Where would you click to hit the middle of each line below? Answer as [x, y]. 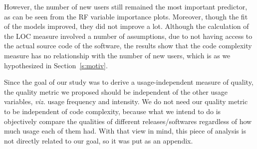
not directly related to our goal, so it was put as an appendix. [99, 140]
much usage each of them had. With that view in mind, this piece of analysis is [125, 131]
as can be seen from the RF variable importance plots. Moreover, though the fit [126, 16]
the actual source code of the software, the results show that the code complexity [128, 46]
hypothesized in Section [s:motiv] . [56, 65]
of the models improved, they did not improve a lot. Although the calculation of [127, 26]
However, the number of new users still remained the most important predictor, [126, 6]
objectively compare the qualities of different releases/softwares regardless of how [128, 121]
